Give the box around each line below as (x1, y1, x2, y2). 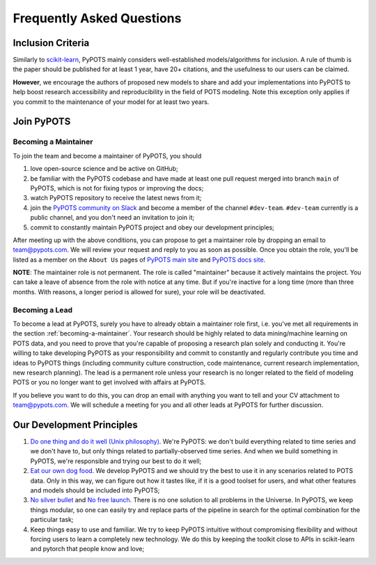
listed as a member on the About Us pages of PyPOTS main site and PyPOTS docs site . (13, 255, 266, 264)
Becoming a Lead (13, 305, 73, 315)
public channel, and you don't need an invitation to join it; (30, 213, 195, 222)
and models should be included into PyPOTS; (30, 485, 160, 495)
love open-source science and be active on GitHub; (30, 165, 178, 173)
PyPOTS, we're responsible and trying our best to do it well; (30, 457, 202, 465)
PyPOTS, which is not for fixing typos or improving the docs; (30, 183, 204, 192)
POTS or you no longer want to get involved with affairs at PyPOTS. (13, 378, 206, 386)
